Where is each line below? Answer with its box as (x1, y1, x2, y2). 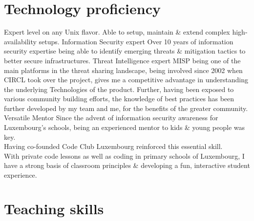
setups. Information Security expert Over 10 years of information (39, 36, 233, 46)
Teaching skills (4, 198, 104, 218)
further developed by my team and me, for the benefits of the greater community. (4, 103, 248, 113)
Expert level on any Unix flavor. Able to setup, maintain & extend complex (4, 27, 230, 37)
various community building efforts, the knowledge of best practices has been (4, 93, 234, 104)
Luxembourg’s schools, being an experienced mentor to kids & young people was (4, 122, 245, 132)
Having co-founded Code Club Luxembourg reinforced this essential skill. (4, 141, 223, 151)
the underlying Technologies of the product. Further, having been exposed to (4, 84, 234, 94)
